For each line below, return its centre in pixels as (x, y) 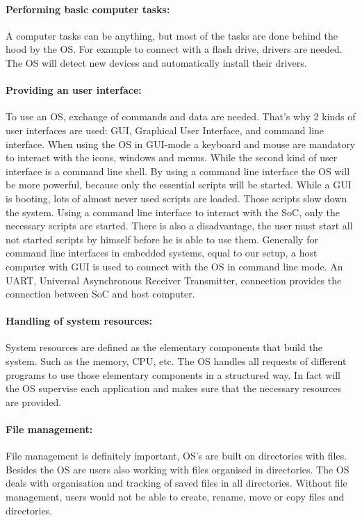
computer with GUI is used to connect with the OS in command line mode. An (174, 266)
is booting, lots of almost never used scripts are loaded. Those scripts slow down (176, 198)
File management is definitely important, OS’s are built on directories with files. (176, 456)
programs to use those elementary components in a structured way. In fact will (173, 374)
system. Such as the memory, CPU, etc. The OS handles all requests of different (176, 361)
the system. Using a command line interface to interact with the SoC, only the (173, 212)
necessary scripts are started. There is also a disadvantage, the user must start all (179, 226)
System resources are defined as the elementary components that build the (164, 347)
